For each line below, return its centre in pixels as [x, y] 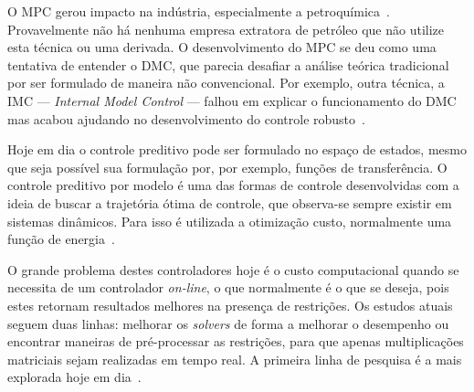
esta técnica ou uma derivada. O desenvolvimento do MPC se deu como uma [222, 47]
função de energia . [61, 239]
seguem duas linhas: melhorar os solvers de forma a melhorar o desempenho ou [228, 323]
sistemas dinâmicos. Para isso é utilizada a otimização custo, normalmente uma [230, 221]
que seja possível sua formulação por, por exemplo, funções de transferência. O [227, 167]
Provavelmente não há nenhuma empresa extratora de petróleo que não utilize [226, 29]
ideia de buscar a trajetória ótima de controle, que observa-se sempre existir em [230, 202]
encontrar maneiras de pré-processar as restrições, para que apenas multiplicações [236, 341]
